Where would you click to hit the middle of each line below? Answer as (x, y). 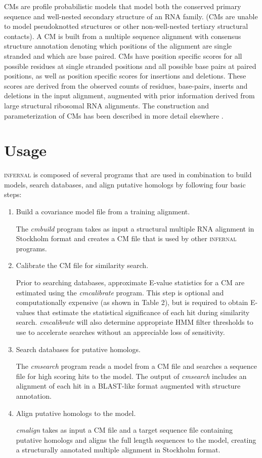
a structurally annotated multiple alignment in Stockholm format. (118, 450)
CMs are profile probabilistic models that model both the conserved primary (123, 6)
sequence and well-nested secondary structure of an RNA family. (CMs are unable (131, 16)
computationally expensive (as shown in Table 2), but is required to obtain (132, 302)
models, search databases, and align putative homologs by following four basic (125, 184)
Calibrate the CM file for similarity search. (82, 265)
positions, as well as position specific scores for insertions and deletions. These (125, 76)
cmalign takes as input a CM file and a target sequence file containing (124, 430)
